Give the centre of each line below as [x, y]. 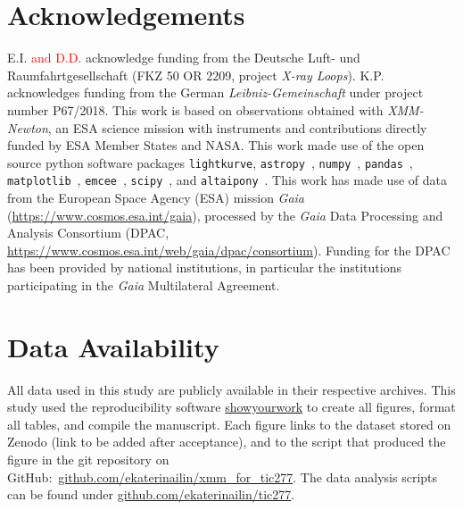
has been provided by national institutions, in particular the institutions [204, 268]
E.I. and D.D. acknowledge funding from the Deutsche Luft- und [184, 58]
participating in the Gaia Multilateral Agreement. [144, 284]
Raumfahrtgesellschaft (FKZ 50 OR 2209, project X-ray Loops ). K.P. [196, 75]
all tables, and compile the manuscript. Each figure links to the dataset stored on [229, 424]
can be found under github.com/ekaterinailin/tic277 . [151, 494]
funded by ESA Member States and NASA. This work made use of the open [216, 145]
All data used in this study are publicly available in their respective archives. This [231, 389]
